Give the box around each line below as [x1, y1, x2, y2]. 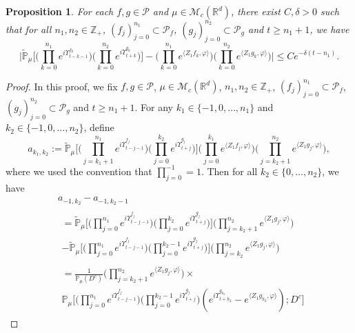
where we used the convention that [6, 163, 152, 178]
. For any [134, 99, 173, 114]
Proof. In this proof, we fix [6, 79, 118, 93]
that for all [6, 21, 52, 36]
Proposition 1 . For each [6, 4, 114, 18]
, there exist [231, 4, 281, 18]
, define [83, 120, 114, 134]
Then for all [207, 163, 258, 178]
